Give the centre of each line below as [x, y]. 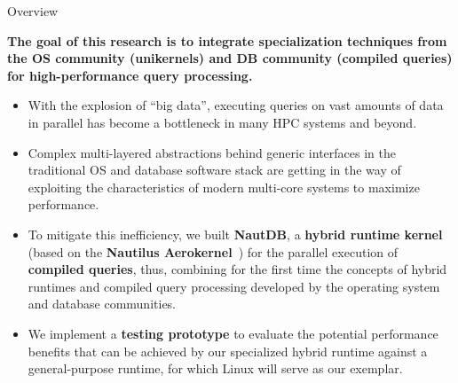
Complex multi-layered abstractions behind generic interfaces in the [212, 152]
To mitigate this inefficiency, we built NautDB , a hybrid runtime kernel [235, 234]
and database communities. [102, 304]
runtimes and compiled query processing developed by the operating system [234, 286]
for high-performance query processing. [130, 75]
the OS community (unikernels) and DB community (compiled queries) [230, 58]
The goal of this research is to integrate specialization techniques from [227, 40]
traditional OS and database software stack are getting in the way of [214, 170]
